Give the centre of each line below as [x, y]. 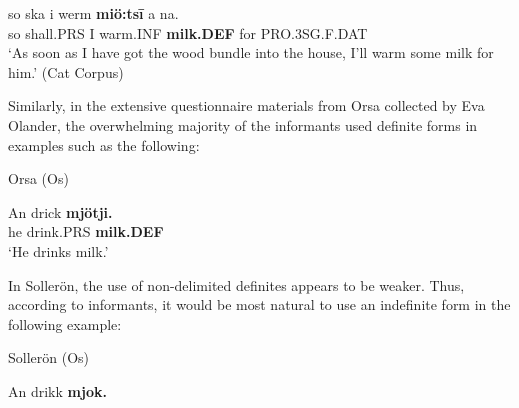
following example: [65, 323]
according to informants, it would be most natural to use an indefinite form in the [259, 304]
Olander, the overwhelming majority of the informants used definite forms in [243, 124]
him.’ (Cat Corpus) [66, 71]
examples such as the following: [104, 144]
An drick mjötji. [60, 211]
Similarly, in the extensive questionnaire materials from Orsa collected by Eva [246, 105]
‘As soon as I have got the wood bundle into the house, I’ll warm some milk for [251, 52]
